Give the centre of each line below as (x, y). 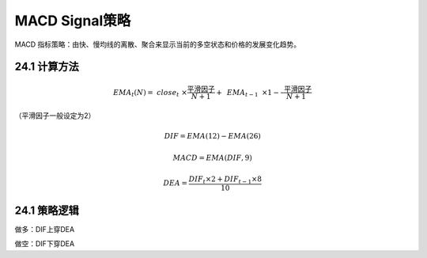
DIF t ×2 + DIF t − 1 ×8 (225, 180)
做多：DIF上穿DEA (45, 229)
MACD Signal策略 (73, 21)
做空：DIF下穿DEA (45, 244)
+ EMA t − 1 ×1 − (248, 93)
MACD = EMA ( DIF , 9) (212, 158)
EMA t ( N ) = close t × (150, 93)
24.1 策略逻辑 (47, 210)
